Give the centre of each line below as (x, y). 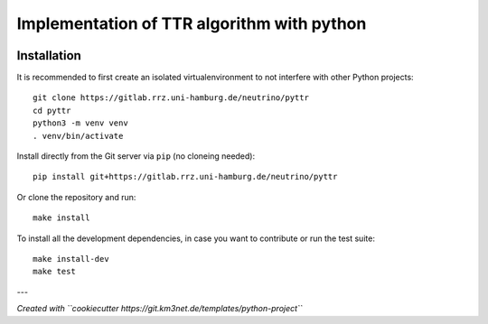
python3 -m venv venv (80, 123)
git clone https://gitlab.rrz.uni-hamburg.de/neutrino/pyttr (171, 98)
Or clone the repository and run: (76, 197)
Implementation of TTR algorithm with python (192, 23)
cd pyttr (52, 110)
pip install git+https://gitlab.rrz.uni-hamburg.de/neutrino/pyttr (185, 177)
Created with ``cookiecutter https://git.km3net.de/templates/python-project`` (160, 309)
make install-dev (71, 259)
